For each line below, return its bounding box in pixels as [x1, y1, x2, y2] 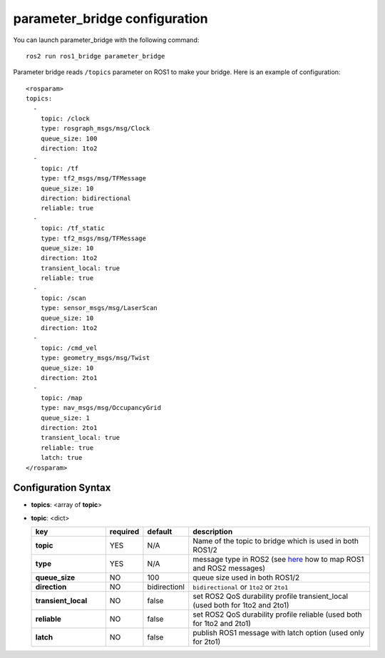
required [109, 527, 140, 537]
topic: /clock [40, 114, 91, 123]
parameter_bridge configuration [13, 11, 208, 26]
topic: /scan [40, 294, 86, 302]
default [147, 527, 173, 537]
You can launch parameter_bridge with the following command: [13, 36, 200, 44]
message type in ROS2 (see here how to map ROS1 [192, 555, 364, 565]
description [192, 527, 233, 537]
